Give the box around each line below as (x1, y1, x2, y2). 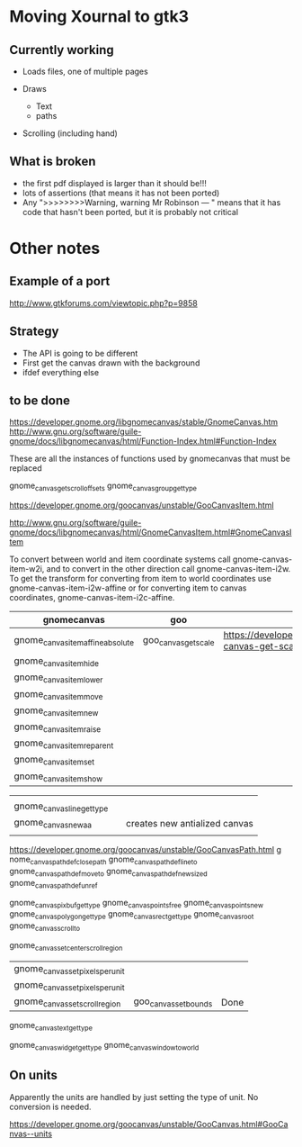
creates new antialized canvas (125, 817, 254, 829)
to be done (9, 393, 70, 409)
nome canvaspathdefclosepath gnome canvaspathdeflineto (9, 853, 198, 866)
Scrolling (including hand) (22, 128, 119, 139)
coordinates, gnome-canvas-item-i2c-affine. (9, 592, 175, 603)
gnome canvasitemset (13, 754, 95, 767)
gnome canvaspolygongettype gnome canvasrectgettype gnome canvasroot (9, 908, 254, 922)
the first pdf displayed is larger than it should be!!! (22, 177, 207, 188)
